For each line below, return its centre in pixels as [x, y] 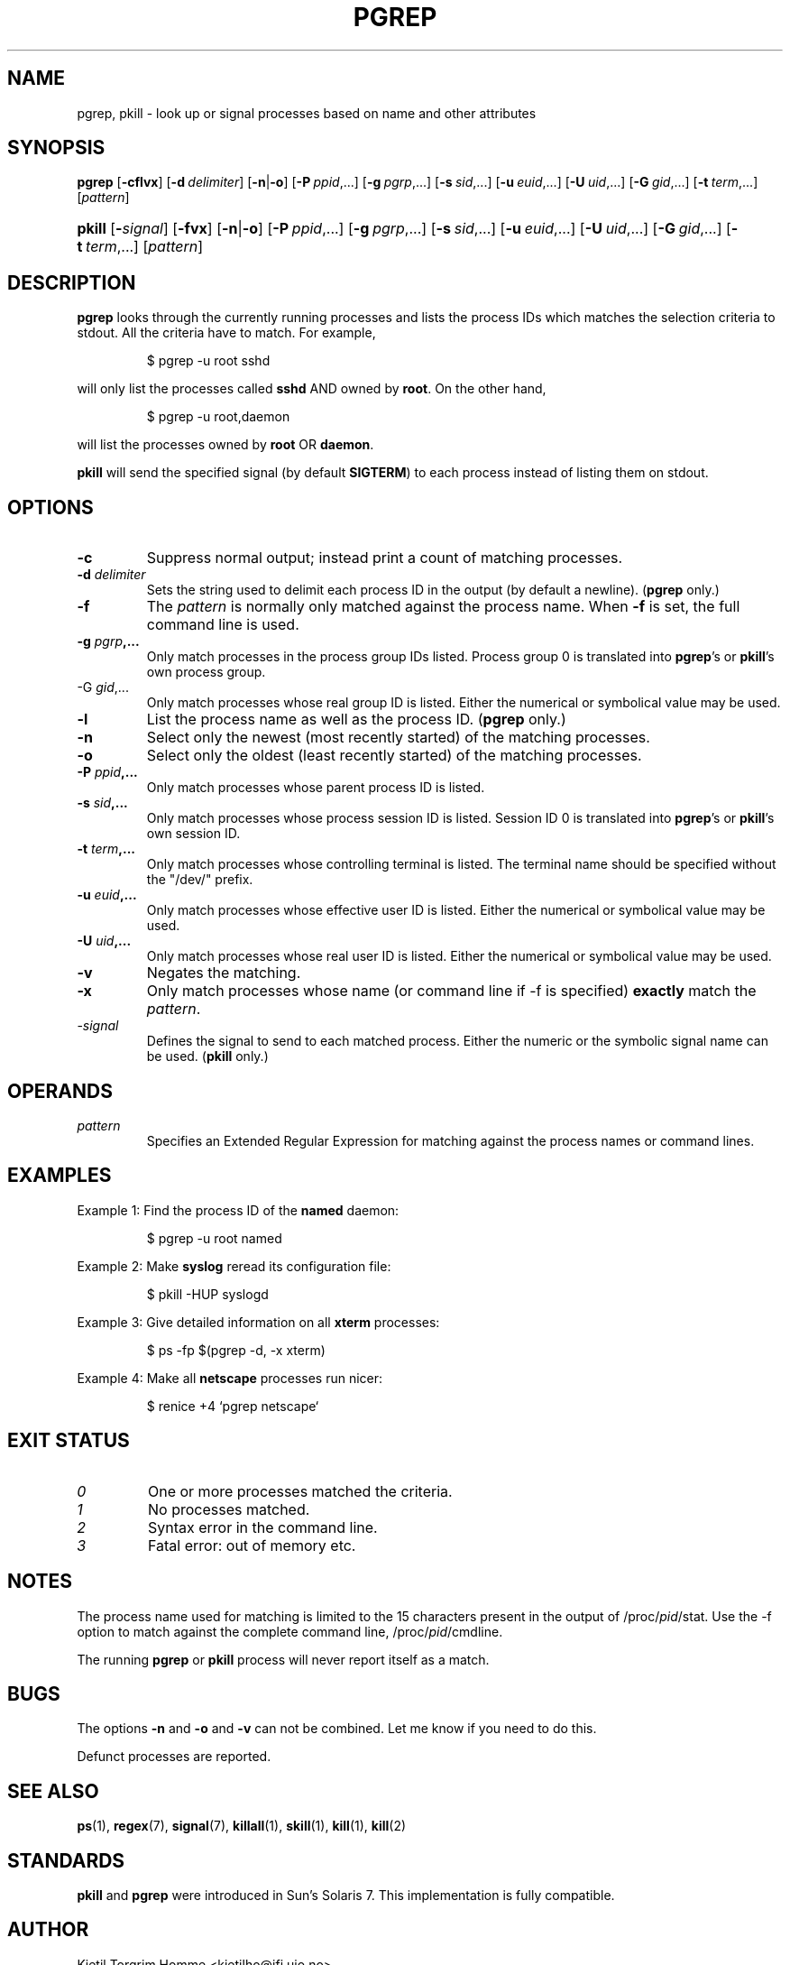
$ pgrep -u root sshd [208, 361]
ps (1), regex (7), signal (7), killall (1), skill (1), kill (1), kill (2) [242, 1826]
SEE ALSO [53, 1791]
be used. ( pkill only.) [207, 1056]
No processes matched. [229, 1509]
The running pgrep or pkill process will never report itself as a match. [283, 1659]
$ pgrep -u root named [214, 1238]
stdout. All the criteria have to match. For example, [226, 333]
